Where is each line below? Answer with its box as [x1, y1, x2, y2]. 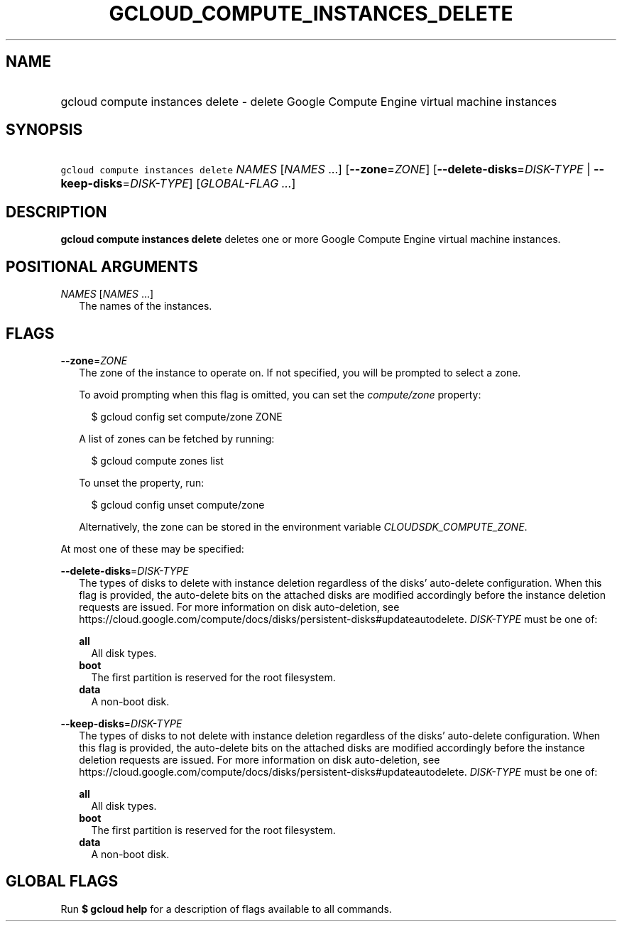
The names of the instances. [79, 300, 212, 313]
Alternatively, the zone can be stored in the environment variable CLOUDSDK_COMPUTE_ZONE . [79, 520, 528, 533]
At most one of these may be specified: [60, 542, 244, 555]
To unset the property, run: [79, 476, 204, 489]
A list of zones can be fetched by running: [79, 432, 275, 445]
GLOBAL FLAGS [6, 872, 119, 891]
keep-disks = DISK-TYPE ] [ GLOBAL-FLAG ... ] [60, 176, 296, 191]
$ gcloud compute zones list [91, 454, 224, 467]
